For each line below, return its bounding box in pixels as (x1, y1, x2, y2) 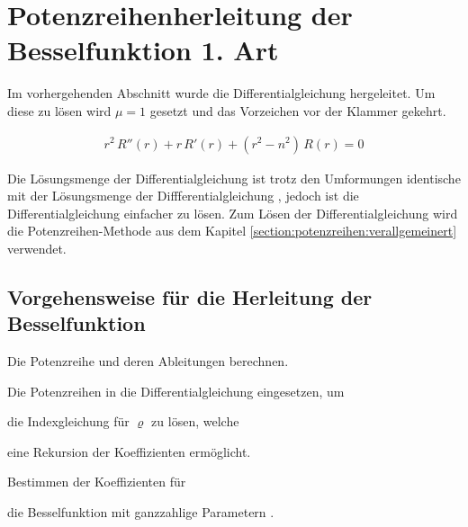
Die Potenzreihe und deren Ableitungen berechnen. (7, 352, 289, 371)
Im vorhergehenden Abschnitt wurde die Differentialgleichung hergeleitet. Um (7, 84, 436, 103)
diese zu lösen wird (7, 101, 112, 120)
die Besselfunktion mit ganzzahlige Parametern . (7, 503, 274, 522)
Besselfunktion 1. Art (7, 31, 279, 68)
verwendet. (7, 238, 67, 257)
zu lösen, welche (151, 412, 239, 431)
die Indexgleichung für (7, 412, 130, 431)
